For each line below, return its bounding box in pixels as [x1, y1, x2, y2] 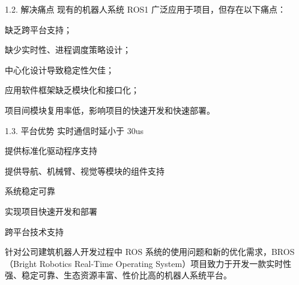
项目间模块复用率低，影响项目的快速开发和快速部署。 [5, 103, 215, 116]
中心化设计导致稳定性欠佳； [5, 63, 114, 76]
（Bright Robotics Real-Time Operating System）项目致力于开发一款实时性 [5, 257, 292, 269]
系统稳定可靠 [5, 185, 55, 197]
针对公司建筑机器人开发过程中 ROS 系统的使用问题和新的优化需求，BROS [5, 245, 295, 258]
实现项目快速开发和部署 [5, 204, 97, 217]
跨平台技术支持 [5, 225, 64, 237]
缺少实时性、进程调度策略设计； [5, 43, 131, 56]
